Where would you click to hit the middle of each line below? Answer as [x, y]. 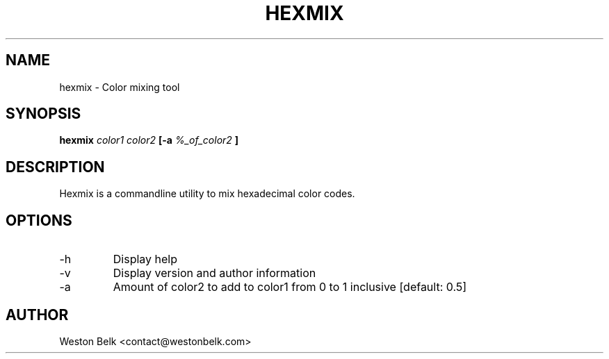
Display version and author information [214, 273]
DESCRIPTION [55, 167]
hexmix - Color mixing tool [120, 87]
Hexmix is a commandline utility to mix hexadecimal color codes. [207, 194]
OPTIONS [39, 220]
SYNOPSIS [43, 114]
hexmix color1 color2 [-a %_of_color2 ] [149, 140]
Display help [145, 259]
